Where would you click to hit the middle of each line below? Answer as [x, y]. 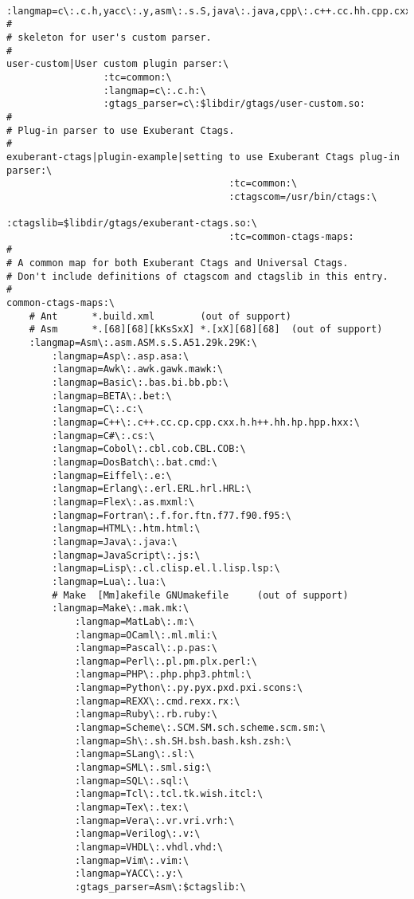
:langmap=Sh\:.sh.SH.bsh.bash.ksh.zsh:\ [183, 741]
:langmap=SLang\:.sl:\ [135, 754]
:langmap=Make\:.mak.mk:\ [121, 608]
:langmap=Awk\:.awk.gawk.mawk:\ [138, 369]
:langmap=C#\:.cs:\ [103, 436]
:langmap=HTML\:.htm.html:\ [126, 529]
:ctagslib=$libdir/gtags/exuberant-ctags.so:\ [132, 224]
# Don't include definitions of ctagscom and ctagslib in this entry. [197, 276]
